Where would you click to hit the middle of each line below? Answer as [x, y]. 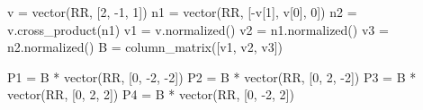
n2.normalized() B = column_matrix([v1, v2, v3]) [145, 47]
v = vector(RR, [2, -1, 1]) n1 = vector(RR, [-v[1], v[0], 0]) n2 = [182, 12]
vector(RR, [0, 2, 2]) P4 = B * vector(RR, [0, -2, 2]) [151, 94]
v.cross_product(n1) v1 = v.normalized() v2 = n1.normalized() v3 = [198, 29]
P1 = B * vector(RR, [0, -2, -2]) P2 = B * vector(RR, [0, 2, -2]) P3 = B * [212, 76]
